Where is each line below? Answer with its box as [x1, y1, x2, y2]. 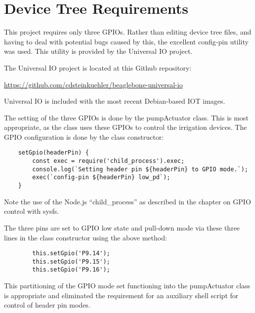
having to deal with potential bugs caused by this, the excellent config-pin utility [4, 36, 249, 46]
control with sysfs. [4, 206, 59, 216]
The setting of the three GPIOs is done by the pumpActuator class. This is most [4, 112, 249, 122]
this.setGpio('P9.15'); [32, 258, 110, 265]
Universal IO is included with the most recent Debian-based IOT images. [4, 96, 225, 106]
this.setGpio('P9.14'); [32, 250, 110, 257]
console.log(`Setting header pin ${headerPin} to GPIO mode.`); [32, 165, 248, 173]
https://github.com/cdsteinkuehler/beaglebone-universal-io [4, 79, 183, 89]
